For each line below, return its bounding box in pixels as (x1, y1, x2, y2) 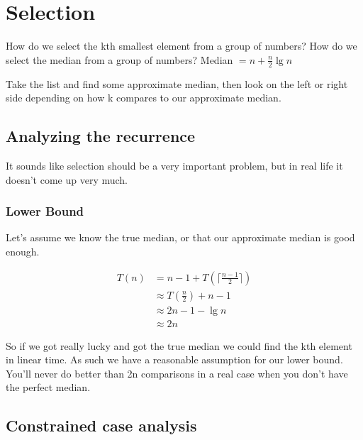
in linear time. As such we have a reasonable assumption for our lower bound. (6, 352, 343, 367)
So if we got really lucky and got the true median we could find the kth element (6, 338, 352, 353)
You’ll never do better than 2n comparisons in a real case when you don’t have (6, 365, 348, 380)
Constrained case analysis (6, 414, 197, 436)
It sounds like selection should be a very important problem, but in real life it (6, 158, 343, 172)
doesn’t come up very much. (6, 172, 128, 187)
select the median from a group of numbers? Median (6, 52, 233, 67)
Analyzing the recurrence (6, 125, 196, 147)
